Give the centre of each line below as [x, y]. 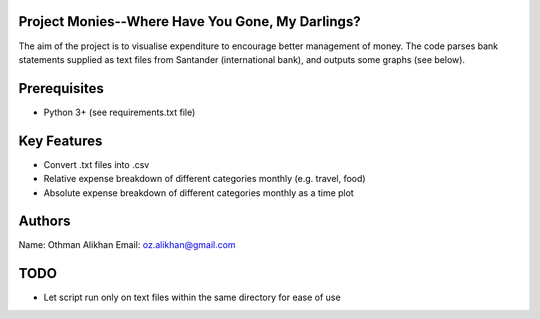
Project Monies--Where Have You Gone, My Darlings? [189, 21]
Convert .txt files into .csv [96, 164]
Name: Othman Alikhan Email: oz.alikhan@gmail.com [127, 245]
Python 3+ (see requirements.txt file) [119, 112]
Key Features [60, 140]
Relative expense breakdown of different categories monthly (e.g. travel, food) [204, 179]
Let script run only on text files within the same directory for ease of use [192, 297]
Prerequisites [61, 88]
